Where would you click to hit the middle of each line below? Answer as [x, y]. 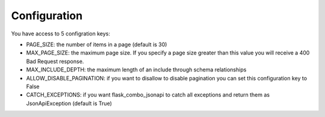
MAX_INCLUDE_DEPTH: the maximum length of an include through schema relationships [136, 70]
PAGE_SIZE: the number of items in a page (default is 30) [97, 44]
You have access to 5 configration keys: [61, 34]
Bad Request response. [55, 61]
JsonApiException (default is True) [69, 103]
